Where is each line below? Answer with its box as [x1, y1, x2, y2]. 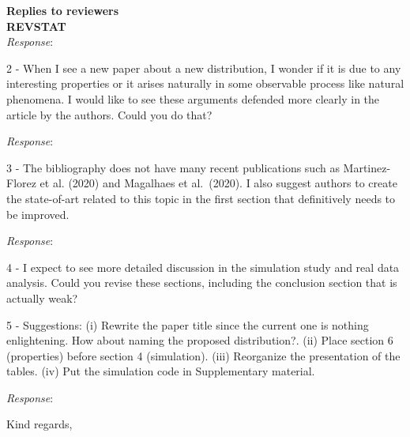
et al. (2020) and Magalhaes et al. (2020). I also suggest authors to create [39, 175, 397, 191]
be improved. [6, 205, 70, 222]
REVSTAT [6, 17, 66, 34]
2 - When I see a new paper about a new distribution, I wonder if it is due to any [6, 59, 401, 76]
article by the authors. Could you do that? [6, 106, 213, 122]
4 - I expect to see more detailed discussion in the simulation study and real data [6, 258, 400, 275]
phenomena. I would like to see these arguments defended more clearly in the [6, 90, 380, 107]
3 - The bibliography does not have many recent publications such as [6, 159, 340, 175]
